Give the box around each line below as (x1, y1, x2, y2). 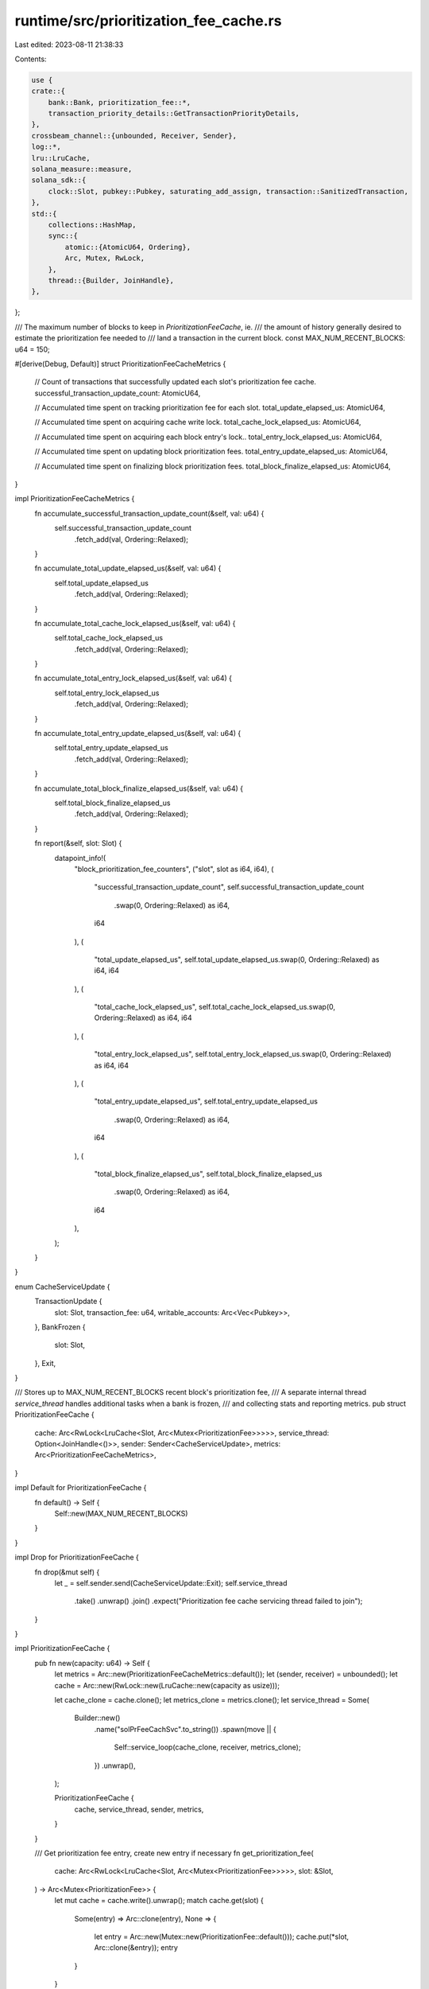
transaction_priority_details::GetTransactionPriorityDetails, (48, 109, 300, 119)
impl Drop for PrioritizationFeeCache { (14, 1552, 139, 1563)
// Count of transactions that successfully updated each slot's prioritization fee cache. (34, 377, 317, 387)
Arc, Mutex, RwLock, (64, 254, 145, 263)
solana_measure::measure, (31, 165, 133, 174)
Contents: (14, 54, 47, 64)
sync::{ (48, 232, 79, 240)
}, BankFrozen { (34, 1321, 86, 1332)
